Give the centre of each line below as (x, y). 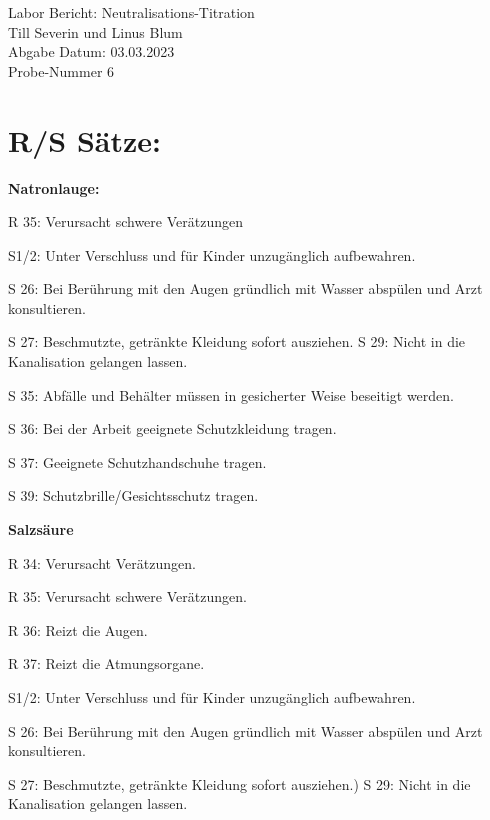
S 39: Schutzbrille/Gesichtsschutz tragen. (133, 495)
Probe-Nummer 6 (61, 70)
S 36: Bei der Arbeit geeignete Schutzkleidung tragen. (172, 428)
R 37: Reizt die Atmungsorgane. (106, 663)
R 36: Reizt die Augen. (78, 629)
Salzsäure (41, 529)
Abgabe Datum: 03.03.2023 (91, 51)
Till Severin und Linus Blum (95, 31)
